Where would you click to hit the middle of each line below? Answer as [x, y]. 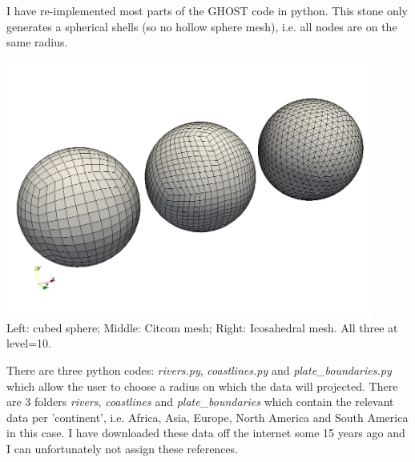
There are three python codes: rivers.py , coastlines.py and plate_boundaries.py [199, 370]
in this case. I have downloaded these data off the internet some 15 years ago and [206, 433]
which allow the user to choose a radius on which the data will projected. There [202, 386]
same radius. [37, 42]
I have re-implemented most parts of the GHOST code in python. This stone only [207, 10]
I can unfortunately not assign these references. [122, 448]
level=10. [29, 343]
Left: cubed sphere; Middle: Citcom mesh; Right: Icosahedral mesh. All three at [202, 327]
